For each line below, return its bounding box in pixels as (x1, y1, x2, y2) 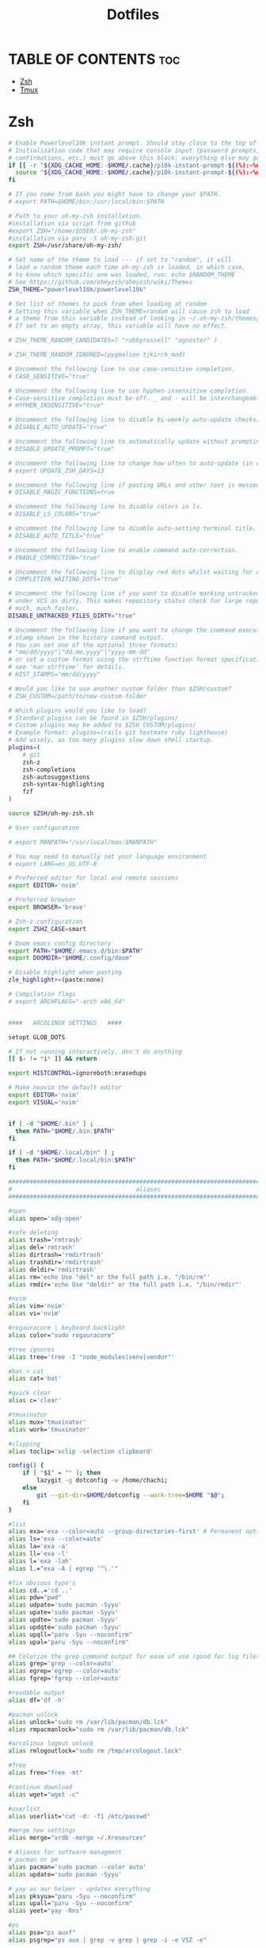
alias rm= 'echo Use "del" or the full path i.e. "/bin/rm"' (8, 1273, 211, 1281)
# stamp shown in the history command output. (8, 633, 165, 641)
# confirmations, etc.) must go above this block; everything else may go (8, 153, 260, 162)
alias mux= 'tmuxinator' (8, 1418, 87, 1426)
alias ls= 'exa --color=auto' (8, 1535, 104, 1543)
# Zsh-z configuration (8, 918, 83, 926)
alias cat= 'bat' (8, 1374, 62, 1383)
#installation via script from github (8, 219, 136, 227)
